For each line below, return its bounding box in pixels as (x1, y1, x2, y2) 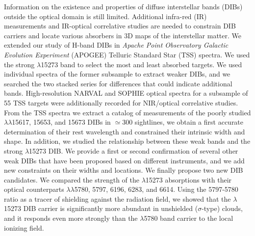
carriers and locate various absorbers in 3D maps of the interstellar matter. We (4, 30, 242, 40)
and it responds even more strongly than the (4, 213, 138, 223)
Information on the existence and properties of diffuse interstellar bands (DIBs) (4, 1, 243, 11)
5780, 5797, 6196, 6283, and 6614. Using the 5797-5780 (74, 184, 238, 194)
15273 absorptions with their (145, 174, 232, 184)
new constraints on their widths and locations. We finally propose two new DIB (4, 165, 243, 175)
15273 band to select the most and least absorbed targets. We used (41, 59, 242, 69)
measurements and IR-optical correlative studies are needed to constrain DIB (4, 21, 236, 31)
